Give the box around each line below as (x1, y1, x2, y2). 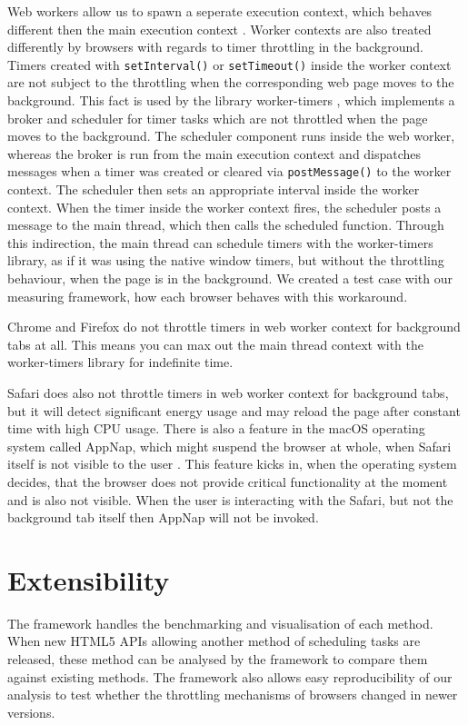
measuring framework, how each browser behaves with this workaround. (7, 286, 408, 305)
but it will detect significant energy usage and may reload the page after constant (7, 401, 461, 420)
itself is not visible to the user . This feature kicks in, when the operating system (7, 454, 457, 473)
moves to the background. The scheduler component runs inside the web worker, (7, 126, 455, 145)
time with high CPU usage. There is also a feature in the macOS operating (7, 419, 425, 438)
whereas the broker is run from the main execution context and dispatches (7, 144, 422, 163)
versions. (7, 702, 55, 721)
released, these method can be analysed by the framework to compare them (7, 650, 428, 669)
